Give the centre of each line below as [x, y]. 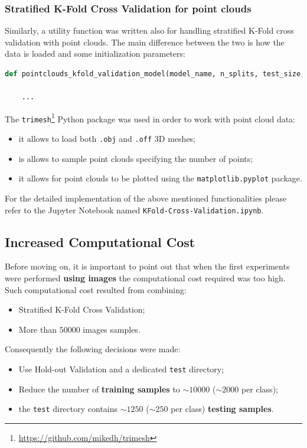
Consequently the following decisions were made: [93, 349]
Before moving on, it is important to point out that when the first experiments [147, 266]
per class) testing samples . [222, 409]
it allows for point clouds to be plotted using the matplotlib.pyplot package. [160, 178]
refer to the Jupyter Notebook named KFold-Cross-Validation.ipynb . [134, 210]
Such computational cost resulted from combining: [96, 289]
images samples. [112, 329]
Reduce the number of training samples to [99, 389]
